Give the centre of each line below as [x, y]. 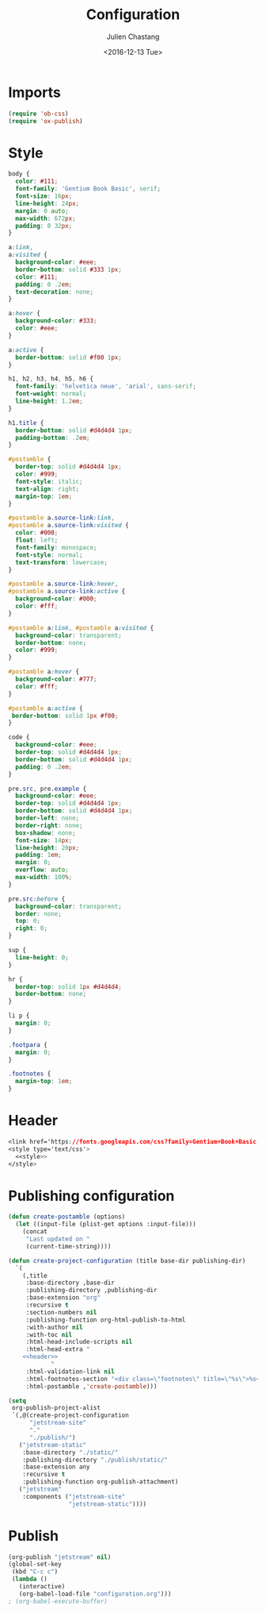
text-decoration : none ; [54, 291]
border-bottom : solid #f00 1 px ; [69, 357]
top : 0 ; [28, 921]
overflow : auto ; [42, 870]
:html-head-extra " [58, 1349]
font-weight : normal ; [51, 394]
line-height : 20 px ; [47, 847]
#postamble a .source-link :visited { [68, 526]
